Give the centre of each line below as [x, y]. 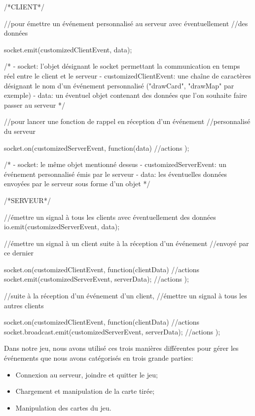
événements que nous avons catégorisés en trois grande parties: [99, 358]
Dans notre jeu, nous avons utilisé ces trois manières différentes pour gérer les [121, 348]
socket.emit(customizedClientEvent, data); [68, 49]
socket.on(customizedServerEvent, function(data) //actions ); [97, 147]
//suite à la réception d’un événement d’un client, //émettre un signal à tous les [126, 296]
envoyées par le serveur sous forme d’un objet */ [77, 184]
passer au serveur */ [35, 104]
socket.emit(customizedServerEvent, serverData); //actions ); [96, 279]
